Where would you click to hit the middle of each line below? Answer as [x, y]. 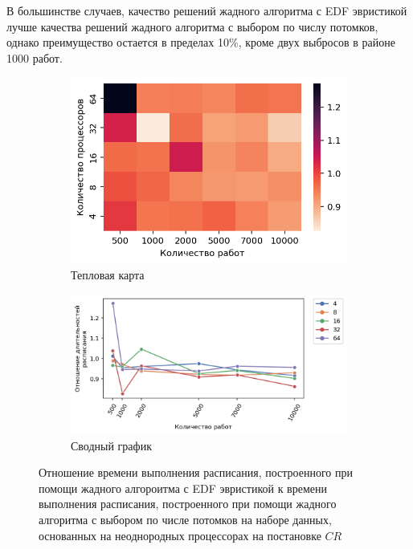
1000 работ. [35, 57]
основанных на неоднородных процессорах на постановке [180, 535]
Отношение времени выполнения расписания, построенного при [196, 472]
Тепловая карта [108, 275]
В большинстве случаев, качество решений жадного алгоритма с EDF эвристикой [207, 10]
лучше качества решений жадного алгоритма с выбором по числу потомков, [192, 26]
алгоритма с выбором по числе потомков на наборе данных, [185, 520]
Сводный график [111, 445]
